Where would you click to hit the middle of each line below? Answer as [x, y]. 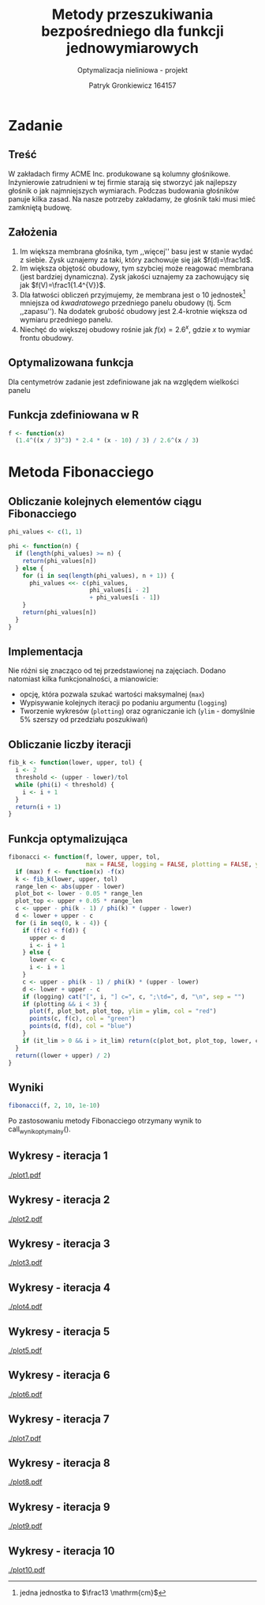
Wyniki [26, 1088]
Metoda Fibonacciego [81, 472]
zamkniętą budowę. [40, 207]
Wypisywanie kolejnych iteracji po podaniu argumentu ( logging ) [123, 703]
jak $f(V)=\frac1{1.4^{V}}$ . [63, 285]
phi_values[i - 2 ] [119, 591]
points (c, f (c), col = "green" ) [82, 1019]
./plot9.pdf [25, 1526]
